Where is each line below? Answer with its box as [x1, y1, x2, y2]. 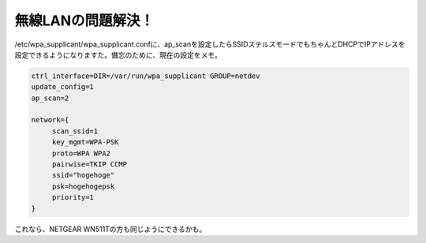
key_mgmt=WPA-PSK [51, 138, 119, 147]
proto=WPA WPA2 [51, 148, 110, 158]
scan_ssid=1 [51, 126, 99, 136]
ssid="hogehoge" [51, 170, 115, 180]
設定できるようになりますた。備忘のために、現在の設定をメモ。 [14, 50, 222, 59]
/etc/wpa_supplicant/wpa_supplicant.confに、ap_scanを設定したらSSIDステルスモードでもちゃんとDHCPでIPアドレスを [14, 39, 405, 49]
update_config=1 [31, 83, 95, 92]
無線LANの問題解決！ [14, 12, 155, 29]
